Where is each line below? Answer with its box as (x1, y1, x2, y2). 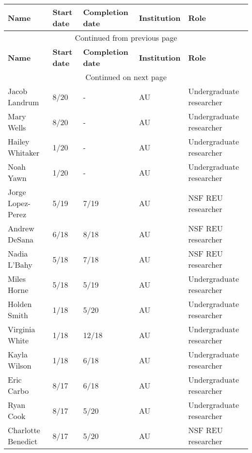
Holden (8, 298, 32, 309)
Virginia (8, 324, 35, 335)
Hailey (8, 136, 30, 147)
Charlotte (8, 424, 40, 436)
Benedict (8, 436, 38, 447)
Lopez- (8, 197, 31, 209)
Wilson (8, 360, 31, 371)
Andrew (8, 223, 34, 234)
